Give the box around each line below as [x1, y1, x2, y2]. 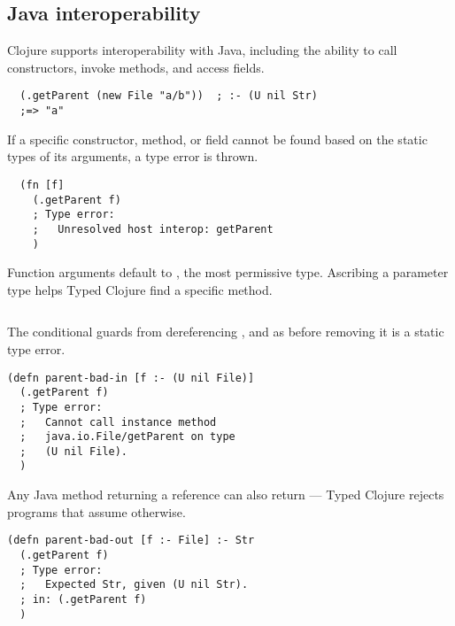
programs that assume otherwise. [7, 502, 186, 521]
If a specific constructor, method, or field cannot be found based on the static [7, 129, 428, 148]
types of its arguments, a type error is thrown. [7, 147, 258, 166]
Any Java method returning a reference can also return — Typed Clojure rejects [7, 485, 444, 504]
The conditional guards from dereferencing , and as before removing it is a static [7, 322, 444, 341]
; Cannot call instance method [19, 415, 217, 429]
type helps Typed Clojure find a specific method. [7, 280, 273, 298]
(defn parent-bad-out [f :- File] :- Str [7, 534, 255, 547]
